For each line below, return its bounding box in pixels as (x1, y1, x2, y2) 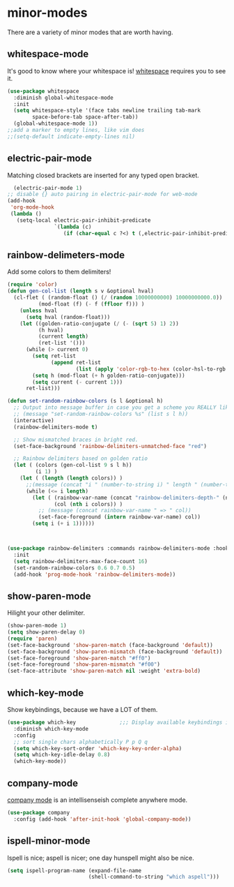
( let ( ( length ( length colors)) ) (19, 475, 123, 482)
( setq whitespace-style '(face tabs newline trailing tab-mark (13, 107, 201, 114)
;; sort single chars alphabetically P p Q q (13, 738, 148, 745)
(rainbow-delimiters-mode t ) (13, 424, 98, 431)
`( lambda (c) (54, 223, 92, 230)
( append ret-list (51, 359, 101, 366)
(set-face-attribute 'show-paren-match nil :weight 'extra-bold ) (7, 668, 201, 675)
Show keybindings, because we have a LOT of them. (7, 706, 158, 713)
